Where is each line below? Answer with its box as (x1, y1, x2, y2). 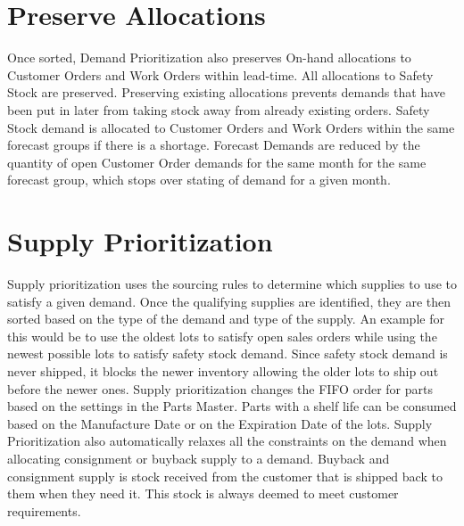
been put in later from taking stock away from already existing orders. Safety (7, 100, 430, 119)
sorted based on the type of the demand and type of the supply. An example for (7, 309, 444, 328)
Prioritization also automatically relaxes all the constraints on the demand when (7, 431, 447, 450)
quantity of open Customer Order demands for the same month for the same (7, 152, 427, 171)
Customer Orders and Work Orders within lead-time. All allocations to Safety (7, 65, 434, 84)
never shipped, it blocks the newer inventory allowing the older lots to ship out (7, 361, 439, 380)
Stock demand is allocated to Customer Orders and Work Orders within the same (7, 118, 455, 136)
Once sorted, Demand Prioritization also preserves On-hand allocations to (7, 48, 411, 67)
